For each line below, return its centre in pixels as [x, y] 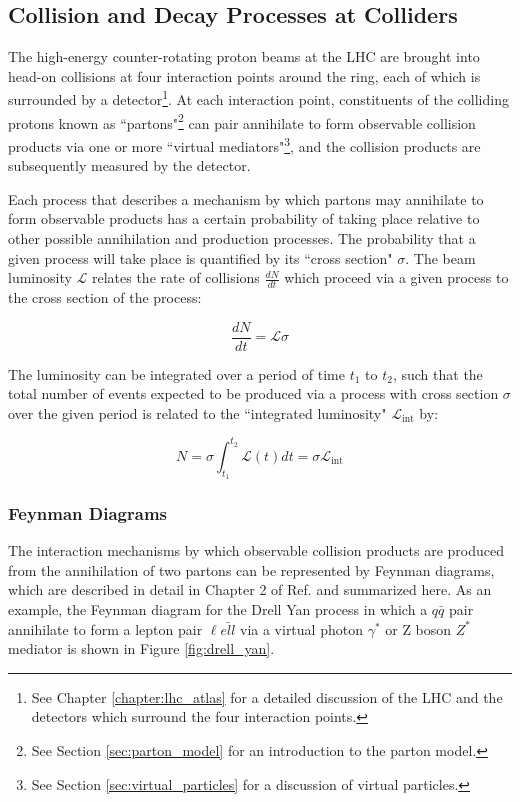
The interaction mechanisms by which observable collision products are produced [256, 550]
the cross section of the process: [105, 296]
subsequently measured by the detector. [129, 165]
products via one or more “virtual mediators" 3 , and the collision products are [244, 144]
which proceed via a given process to [396, 277]
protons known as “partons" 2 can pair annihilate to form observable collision [242, 121]
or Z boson [418, 628]
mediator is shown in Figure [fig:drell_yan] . [141, 648]
